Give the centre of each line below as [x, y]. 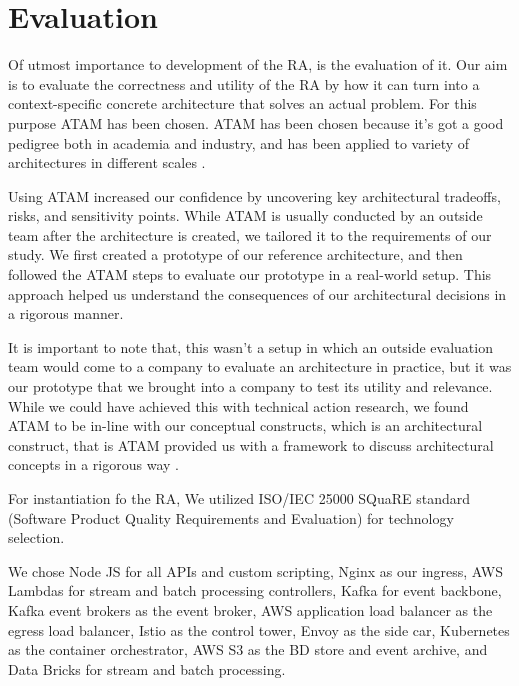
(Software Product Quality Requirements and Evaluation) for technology [231, 517]
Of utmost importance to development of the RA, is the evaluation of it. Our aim [258, 64]
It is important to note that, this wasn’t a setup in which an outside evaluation [250, 346]
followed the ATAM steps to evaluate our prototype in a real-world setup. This [250, 274]
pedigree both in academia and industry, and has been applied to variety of [239, 142]
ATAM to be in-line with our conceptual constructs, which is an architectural [245, 425]
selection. [36, 537]
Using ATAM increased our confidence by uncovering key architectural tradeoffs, [254, 195]
